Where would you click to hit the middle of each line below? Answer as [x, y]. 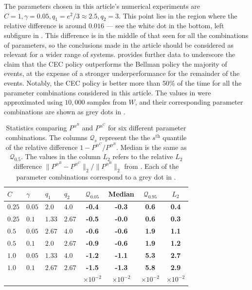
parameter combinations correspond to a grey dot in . [96, 176]
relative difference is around [45, 26]
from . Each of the [152, 166]
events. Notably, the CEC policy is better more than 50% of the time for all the [123, 82]
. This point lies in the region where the [178, 15]
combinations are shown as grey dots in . [65, 111]
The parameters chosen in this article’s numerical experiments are [102, 6]
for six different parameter [147, 128]
